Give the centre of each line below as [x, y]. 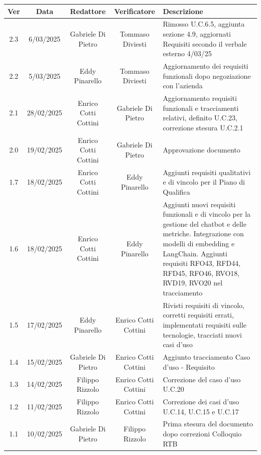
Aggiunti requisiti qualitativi [207, 172]
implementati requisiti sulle [205, 325]
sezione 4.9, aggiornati [197, 33]
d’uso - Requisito [189, 366]
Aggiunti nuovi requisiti [199, 204]
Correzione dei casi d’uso [201, 401]
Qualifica [176, 191]
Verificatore [135, 11]
